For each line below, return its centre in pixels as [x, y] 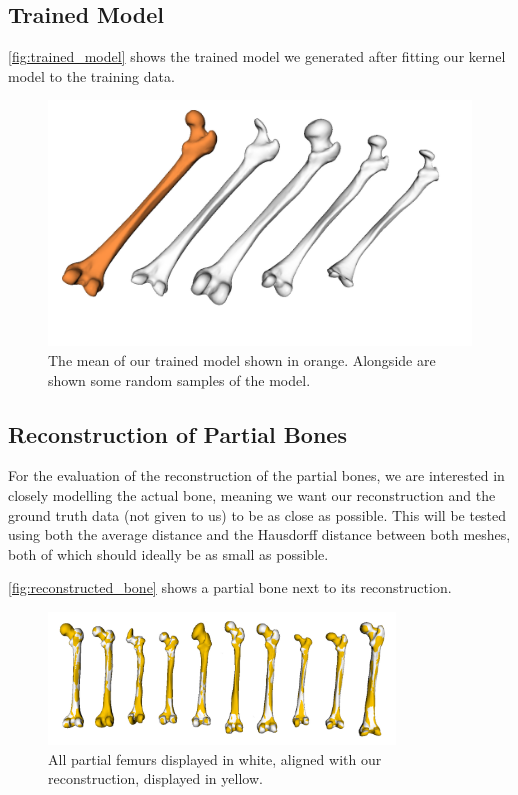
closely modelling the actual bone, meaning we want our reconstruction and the [252, 494]
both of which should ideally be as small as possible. [168, 553]
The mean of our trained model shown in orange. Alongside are [242, 359]
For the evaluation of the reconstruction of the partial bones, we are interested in [256, 475]
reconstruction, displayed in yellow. [155, 778]
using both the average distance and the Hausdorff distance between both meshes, [259, 534]
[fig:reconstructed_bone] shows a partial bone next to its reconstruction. [230, 587]
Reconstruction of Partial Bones [177, 433]
